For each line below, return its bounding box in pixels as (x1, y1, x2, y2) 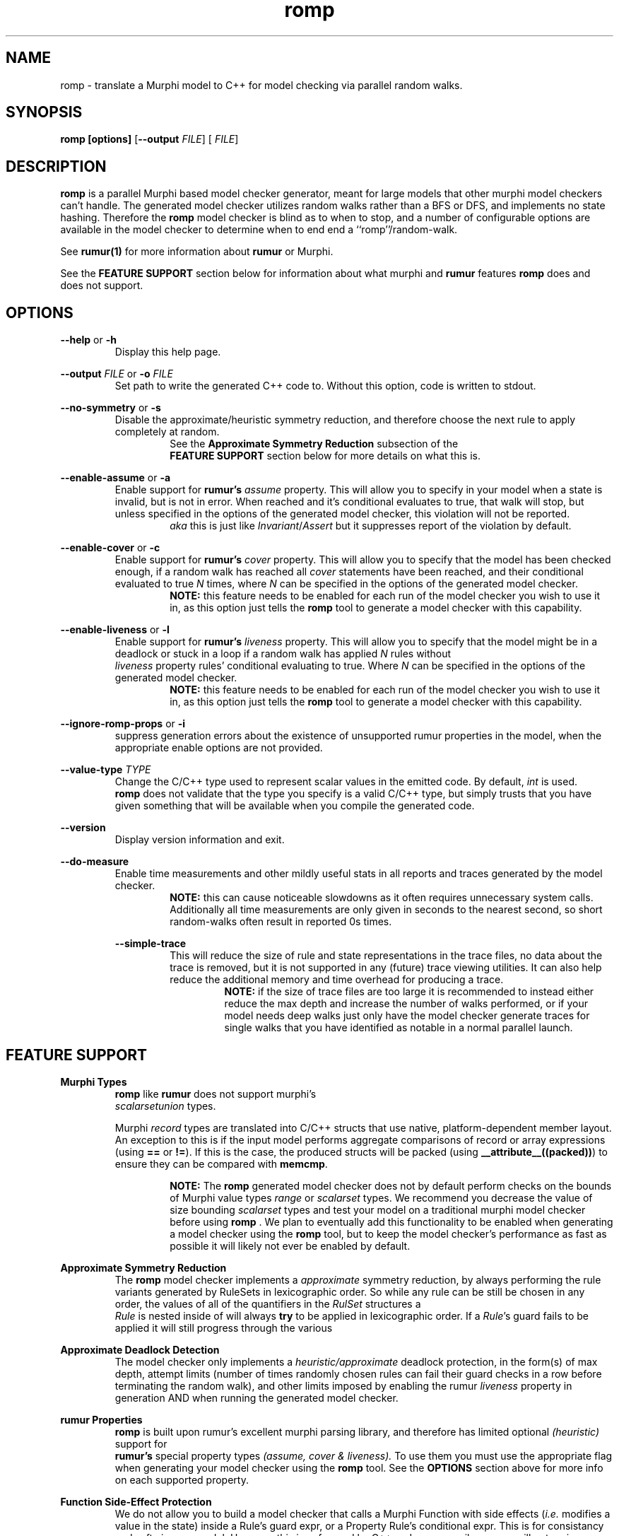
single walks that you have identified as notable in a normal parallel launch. (224, 1021, 573, 1034)
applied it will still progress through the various (114, 1321, 333, 1334)
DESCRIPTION (6, 157, 107, 175)
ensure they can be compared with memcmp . (114, 1157, 328, 1170)
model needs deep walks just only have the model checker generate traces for (224, 1009, 590, 1022)
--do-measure (60, 855, 129, 868)
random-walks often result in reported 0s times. (170, 915, 392, 928)
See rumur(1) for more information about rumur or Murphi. (60, 245, 334, 258)
